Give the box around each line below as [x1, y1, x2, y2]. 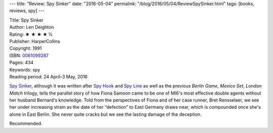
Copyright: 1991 [9, 46, 42, 52]
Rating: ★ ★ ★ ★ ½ [9, 31, 53, 37]
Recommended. [9, 120, 42, 126]
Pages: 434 [9, 60, 34, 66]
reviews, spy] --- [9, 8, 45, 14]
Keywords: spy [9, 66, 40, 73]
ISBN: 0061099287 [9, 52, 49, 58]
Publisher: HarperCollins [9, 38, 60, 44]
